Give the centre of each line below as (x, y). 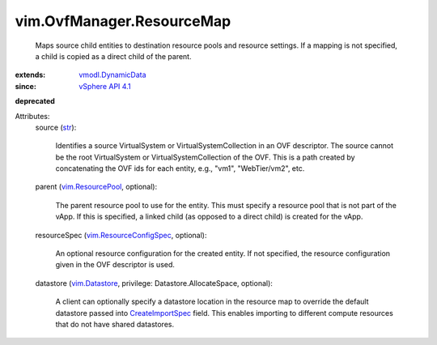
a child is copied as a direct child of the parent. (113, 56)
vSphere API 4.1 (105, 86)
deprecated (35, 101)
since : (25, 86)
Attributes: (32, 116)
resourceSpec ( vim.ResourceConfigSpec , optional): (121, 235)
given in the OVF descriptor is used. (115, 265)
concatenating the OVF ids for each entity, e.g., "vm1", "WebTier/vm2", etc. (180, 168)
